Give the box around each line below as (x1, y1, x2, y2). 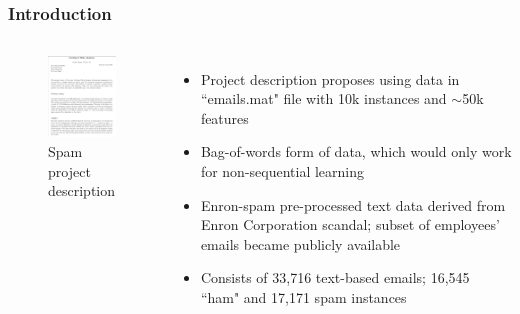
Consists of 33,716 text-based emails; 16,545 (200, 267, 470, 288)
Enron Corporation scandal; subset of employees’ (200, 214, 500, 235)
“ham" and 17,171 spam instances (200, 287, 407, 308)
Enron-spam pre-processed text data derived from (200, 194, 506, 215)
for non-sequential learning (200, 161, 365, 182)
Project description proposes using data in (200, 68, 460, 89)
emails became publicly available (200, 233, 401, 254)
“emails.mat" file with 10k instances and (200, 88, 447, 109)
